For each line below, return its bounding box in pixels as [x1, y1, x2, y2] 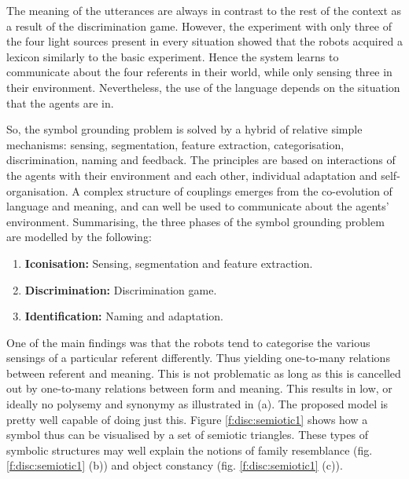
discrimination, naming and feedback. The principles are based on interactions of [6, 152, 396, 168]
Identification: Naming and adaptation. [24, 308, 223, 324]
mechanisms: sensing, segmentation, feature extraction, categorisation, [6, 136, 345, 152]
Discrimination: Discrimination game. [24, 281, 217, 298]
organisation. [6, 182, 68, 199]
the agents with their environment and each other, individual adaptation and [6, 166, 378, 183]
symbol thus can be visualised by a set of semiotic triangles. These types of [6, 426, 368, 443]
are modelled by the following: [6, 229, 152, 245]
